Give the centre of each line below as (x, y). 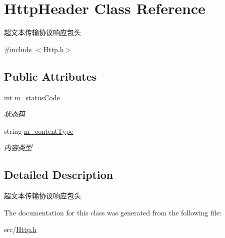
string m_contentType (39, 131)
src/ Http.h (20, 229)
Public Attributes (50, 76)
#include (18, 49)
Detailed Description (59, 175)
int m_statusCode (32, 97)
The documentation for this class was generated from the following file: (113, 212)
